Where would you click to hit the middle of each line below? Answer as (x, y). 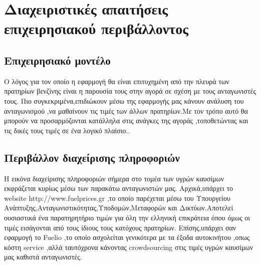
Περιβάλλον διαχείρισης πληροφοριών (92, 157)
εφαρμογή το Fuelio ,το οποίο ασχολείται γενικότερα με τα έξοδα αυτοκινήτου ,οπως (127, 237)
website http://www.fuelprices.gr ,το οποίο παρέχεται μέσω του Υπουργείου (117, 198)
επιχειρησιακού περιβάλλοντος (96, 28)
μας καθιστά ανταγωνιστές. (43, 257)
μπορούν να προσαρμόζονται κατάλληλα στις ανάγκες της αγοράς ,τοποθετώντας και (126, 120)
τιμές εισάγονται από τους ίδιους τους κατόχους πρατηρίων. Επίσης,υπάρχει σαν (120, 227)
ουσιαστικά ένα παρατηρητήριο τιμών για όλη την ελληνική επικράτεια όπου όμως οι (127, 217)
